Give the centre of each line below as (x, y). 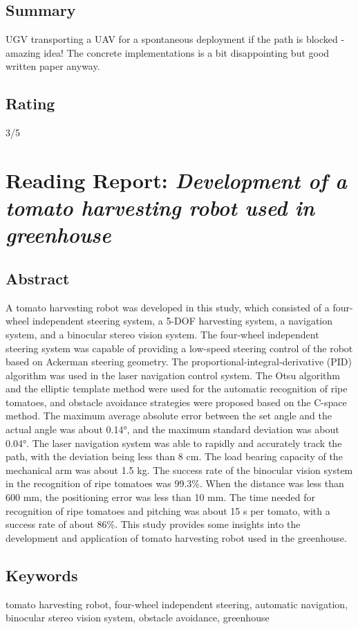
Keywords (42, 575)
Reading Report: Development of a (176, 180)
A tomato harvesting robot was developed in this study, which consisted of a (168, 307)
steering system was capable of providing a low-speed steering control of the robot (179, 348)
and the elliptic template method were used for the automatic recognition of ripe (177, 389)
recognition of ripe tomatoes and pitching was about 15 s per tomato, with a (168, 510)
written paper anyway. (53, 66)
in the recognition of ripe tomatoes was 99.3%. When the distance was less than (175, 483)
